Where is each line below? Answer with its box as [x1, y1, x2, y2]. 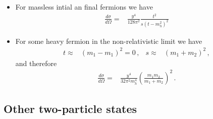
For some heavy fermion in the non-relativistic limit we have [15, 35, 202, 46]
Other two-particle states [4, 101, 137, 116]
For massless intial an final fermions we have [15, 2, 153, 12]
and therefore [15, 57, 57, 68]
